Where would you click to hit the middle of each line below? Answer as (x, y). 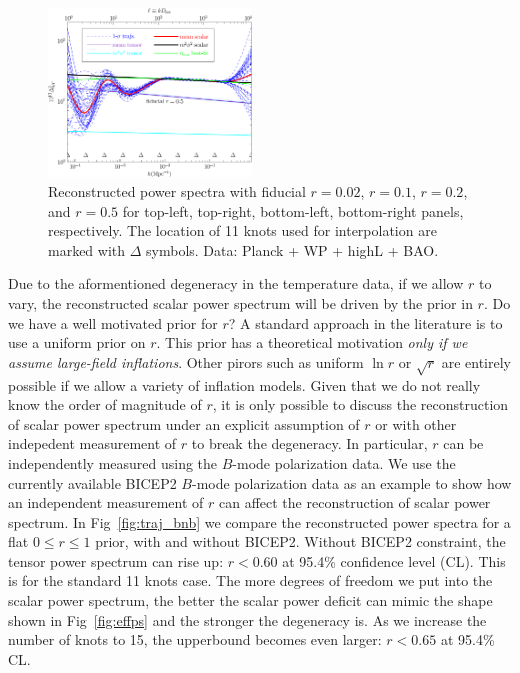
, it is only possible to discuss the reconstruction (360, 404)
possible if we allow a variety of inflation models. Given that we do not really (244, 384)
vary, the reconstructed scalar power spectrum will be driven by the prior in (240, 303)
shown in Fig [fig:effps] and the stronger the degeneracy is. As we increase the (247, 619)
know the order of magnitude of (105, 404)
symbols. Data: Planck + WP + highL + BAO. (292, 249)
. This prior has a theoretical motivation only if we (312, 342)
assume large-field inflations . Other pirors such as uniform (186, 361)
